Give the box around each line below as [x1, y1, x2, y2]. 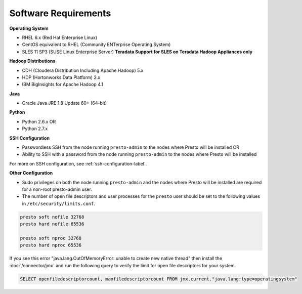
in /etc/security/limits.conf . [22, 200, 96, 206]
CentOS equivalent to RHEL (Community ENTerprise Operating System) [22, 41, 171, 48]
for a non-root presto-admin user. [22, 186, 92, 192]
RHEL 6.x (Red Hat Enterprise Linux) [22, 34, 98, 40]
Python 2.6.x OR [22, 118, 56, 124]
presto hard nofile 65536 [20, 221, 84, 227]
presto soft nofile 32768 [20, 214, 84, 220]
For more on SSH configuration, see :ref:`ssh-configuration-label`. [9, 160, 147, 166]
